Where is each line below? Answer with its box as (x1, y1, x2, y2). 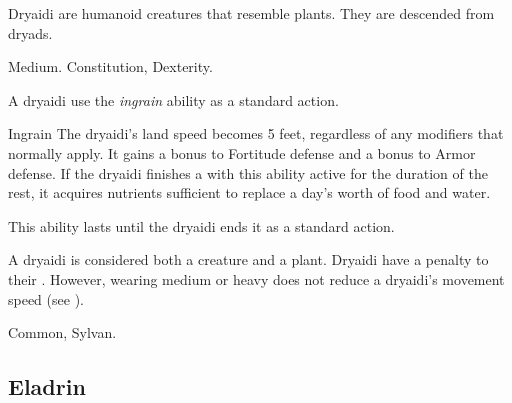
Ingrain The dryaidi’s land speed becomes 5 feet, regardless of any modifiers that (8, 123, 504, 144)
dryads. (8, 22, 53, 43)
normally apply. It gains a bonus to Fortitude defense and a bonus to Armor (8, 142, 476, 163)
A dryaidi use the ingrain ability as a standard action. (8, 89, 339, 110)
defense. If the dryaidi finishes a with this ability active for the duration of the (8, 162, 488, 183)
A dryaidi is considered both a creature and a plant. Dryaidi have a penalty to (8, 249, 489, 270)
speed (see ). (8, 288, 84, 309)
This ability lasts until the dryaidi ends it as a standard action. (8, 215, 395, 236)
